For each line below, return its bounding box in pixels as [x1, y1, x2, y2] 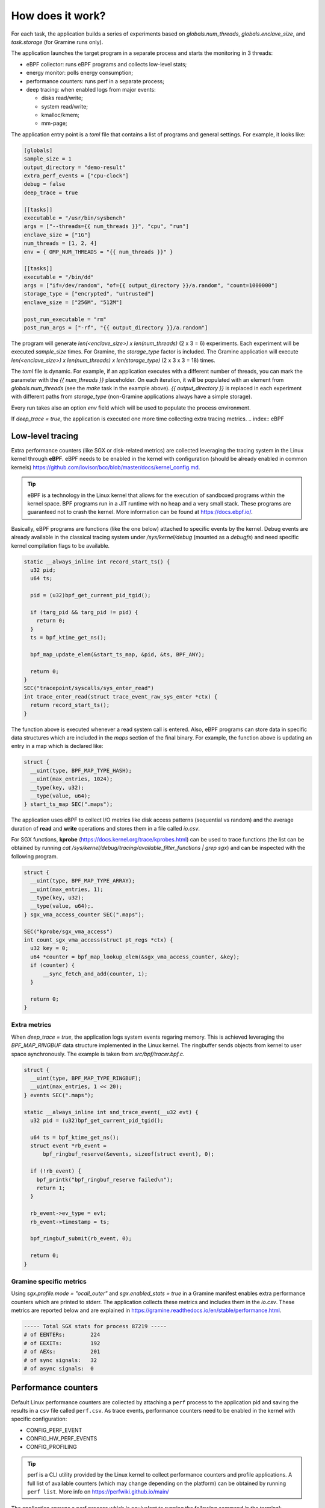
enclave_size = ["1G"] [23, 231, 91, 238]
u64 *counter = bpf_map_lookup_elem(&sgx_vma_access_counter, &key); [30, 953, 240, 960]
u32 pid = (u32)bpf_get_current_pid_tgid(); [30, 1117, 164, 1124]
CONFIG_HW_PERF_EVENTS [26, 1435, 97, 1442]
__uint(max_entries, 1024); [30, 776, 113, 782]
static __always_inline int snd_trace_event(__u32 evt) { [23, 1109, 199, 1115]
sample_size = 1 [23, 156, 72, 162]
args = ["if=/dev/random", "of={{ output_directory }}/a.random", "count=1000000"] [23, 282, 278, 289]
